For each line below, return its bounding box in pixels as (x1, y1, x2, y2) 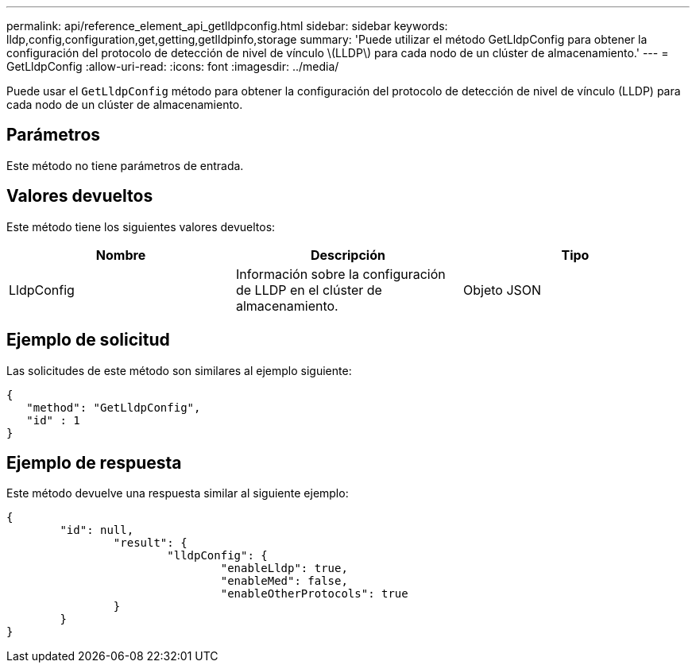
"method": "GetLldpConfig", (26, 400, 201, 414)
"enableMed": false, (220, 574, 348, 588)
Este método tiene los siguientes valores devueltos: (6, 219, 276, 234)
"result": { (113, 536, 188, 550)
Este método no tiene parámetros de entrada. (6, 158, 244, 172)
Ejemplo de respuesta (6, 452, 182, 473)
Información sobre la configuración (235, 265, 446, 282)
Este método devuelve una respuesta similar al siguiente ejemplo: (6, 486, 349, 501)
